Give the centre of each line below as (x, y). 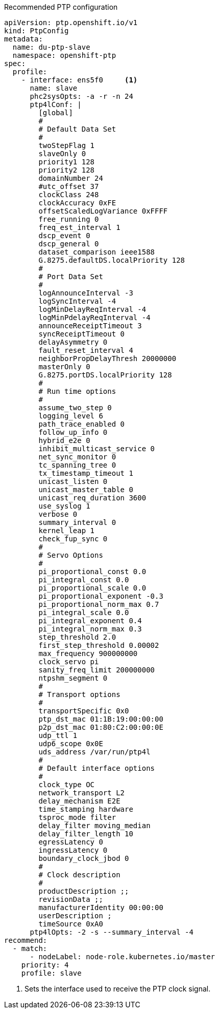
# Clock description (79, 875)
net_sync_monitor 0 (77, 457)
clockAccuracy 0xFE (77, 203)
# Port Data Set (71, 277)
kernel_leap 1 (67, 531)
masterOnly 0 (64, 367)
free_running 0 (69, 219)
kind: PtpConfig (36, 31)
